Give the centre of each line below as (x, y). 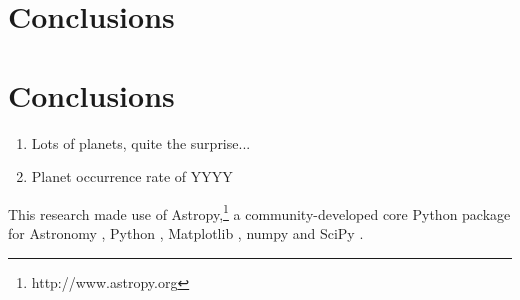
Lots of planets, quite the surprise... (141, 142)
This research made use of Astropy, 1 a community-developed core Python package (259, 212)
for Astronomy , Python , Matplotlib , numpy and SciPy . (186, 232)
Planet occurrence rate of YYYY (132, 176)
